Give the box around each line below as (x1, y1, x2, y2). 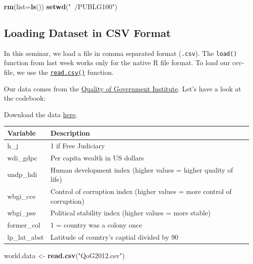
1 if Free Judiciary (50, 140, 105, 150)
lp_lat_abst (7, 232, 44, 242)
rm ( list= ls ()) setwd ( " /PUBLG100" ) (4, 1, 118, 11)
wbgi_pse (7, 208, 36, 218)
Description (50, 127, 90, 138)
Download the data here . (4, 109, 78, 119)
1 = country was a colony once (50, 220, 142, 230)
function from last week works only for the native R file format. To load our (4, 57, 230, 68)
